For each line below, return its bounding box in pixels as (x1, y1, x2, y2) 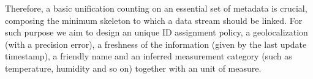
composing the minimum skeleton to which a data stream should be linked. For (5, 13, 303, 26)
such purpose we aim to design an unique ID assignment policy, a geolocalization (5, 26, 308, 39)
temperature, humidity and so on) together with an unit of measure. (5, 61, 262, 74)
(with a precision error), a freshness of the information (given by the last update (5, 37, 307, 50)
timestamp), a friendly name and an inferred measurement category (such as (5, 50, 292, 62)
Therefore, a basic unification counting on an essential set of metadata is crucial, (5, 2, 307, 14)
